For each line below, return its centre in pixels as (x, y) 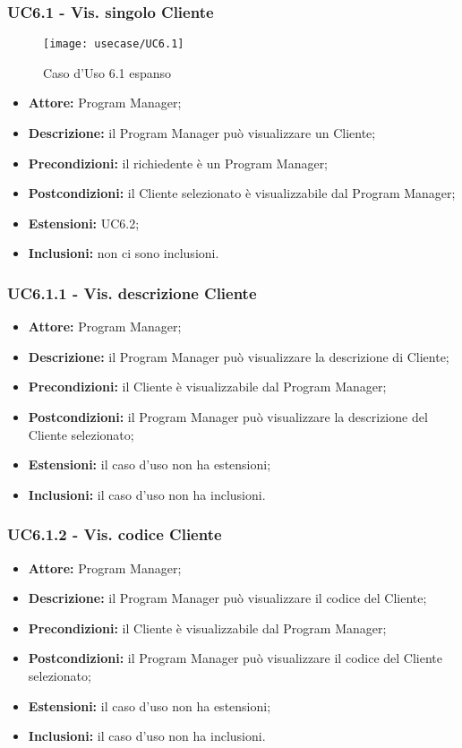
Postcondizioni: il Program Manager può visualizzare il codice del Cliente (235, 658)
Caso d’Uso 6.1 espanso (107, 72)
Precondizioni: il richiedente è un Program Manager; (178, 163)
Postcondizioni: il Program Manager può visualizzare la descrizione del (228, 417)
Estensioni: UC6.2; (84, 223)
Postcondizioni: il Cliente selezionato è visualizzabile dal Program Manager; (242, 193)
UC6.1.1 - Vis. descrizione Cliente (132, 292)
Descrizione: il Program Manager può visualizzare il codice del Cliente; (227, 598)
